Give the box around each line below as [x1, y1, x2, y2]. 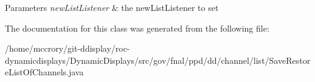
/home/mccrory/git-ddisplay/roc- [5, 42, 130, 55]
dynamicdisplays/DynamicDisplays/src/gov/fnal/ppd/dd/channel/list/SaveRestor [5, 53, 311, 66]
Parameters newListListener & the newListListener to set [5, 1, 219, 13]
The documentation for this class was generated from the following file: [5, 21, 269, 34]
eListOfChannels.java [5, 66, 84, 78]
